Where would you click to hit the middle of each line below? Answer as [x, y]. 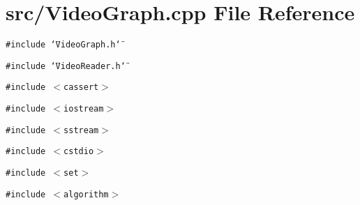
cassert [81, 88]
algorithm [86, 194]
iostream [84, 109]
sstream [81, 130]
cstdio [79, 152]
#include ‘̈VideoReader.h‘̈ [66, 66]
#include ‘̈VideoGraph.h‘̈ [63, 45]
